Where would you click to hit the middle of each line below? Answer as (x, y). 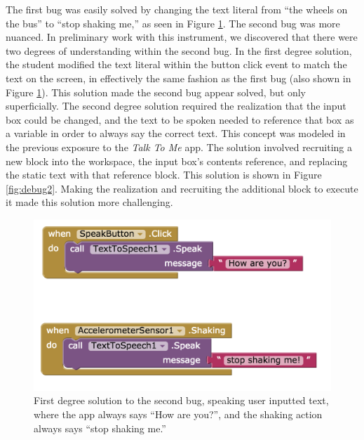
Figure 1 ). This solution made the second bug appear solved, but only (156, 92)
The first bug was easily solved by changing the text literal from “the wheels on (177, 9)
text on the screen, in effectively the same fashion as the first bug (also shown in (178, 78)
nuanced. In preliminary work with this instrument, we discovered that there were (182, 37)
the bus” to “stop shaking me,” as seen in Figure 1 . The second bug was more (173, 23)
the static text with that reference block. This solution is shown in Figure (164, 175)
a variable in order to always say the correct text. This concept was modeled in (176, 133)
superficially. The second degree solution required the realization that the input (176, 106)
